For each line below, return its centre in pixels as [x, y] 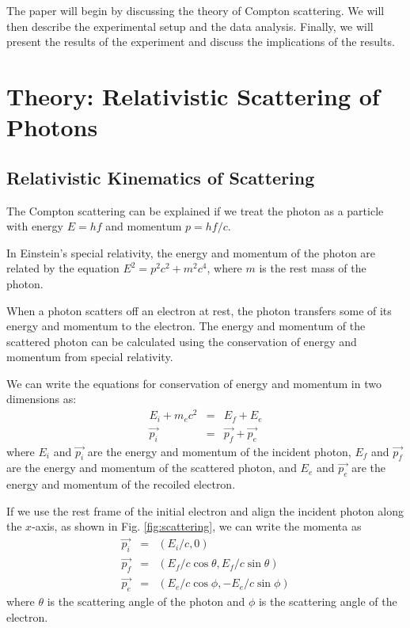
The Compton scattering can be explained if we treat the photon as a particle [195, 210]
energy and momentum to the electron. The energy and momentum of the [186, 326]
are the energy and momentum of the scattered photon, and [152, 468]
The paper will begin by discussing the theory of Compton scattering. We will [196, 10]
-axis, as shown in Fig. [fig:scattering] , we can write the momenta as [197, 526]
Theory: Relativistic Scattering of [193, 95]
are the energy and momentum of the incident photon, [219, 451]
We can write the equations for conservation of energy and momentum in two [194, 383]
